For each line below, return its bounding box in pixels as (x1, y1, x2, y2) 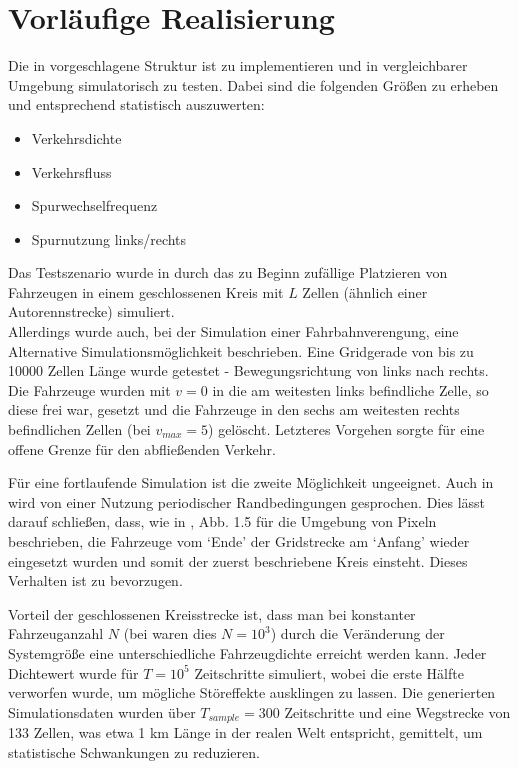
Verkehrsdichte (31, 127, 122, 148)
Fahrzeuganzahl (8, 623, 104, 644)
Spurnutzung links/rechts (31, 228, 187, 249)
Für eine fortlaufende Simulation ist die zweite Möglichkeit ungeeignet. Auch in (8, 472, 494, 493)
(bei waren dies (123, 623, 217, 644)
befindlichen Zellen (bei (8, 419, 151, 440)
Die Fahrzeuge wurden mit (8, 379, 171, 400)
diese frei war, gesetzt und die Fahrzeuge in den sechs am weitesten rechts (8, 399, 460, 420)
